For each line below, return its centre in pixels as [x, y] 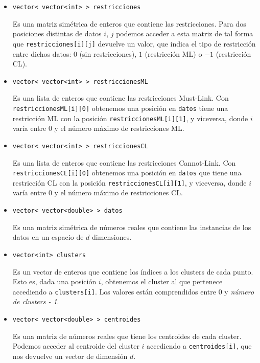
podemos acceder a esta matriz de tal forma [185, 33]
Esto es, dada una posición [54, 281]
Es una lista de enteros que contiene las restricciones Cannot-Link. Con [124, 162]
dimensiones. [112, 237]
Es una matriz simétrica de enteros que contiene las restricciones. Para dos [129, 23]
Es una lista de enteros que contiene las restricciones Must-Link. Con [121, 98]
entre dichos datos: [42, 53]
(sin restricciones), [108, 53]
